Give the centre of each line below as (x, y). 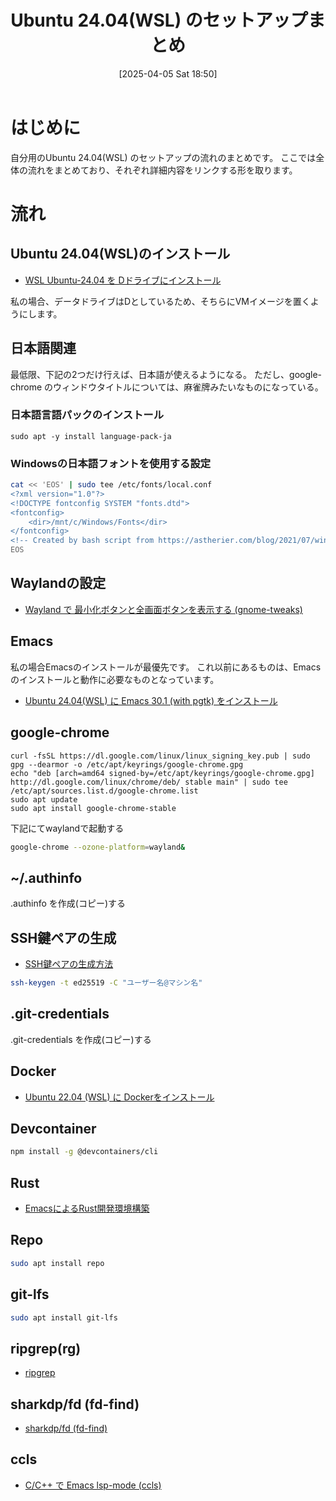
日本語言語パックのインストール (87, 415)
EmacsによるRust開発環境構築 (87, 1208)
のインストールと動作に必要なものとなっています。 (115, 679)
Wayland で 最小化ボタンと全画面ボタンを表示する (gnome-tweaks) (163, 609)
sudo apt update (44, 799)
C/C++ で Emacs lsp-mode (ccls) (93, 1485)
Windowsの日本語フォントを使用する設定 (111, 463)
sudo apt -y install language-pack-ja (91, 436)
